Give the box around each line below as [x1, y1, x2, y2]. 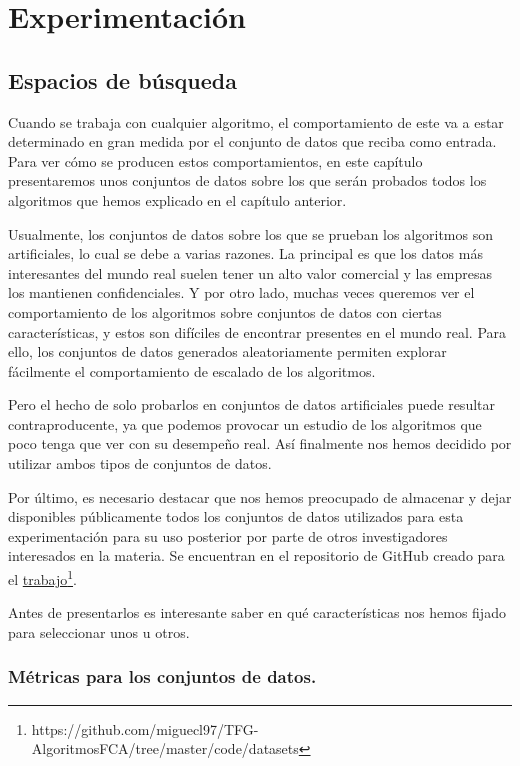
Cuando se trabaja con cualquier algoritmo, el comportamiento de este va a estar [8, 111, 504, 132]
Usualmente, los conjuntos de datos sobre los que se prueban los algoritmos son [8, 223, 494, 244]
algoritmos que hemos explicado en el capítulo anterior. [8, 189, 347, 210]
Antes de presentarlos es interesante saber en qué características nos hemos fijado [8, 602, 506, 623]
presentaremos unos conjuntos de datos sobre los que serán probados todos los [8, 170, 487, 191]
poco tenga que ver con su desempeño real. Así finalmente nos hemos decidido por [8, 433, 512, 454]
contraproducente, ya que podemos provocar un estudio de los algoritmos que [8, 413, 482, 434]
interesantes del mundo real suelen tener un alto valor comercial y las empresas [8, 262, 493, 283]
